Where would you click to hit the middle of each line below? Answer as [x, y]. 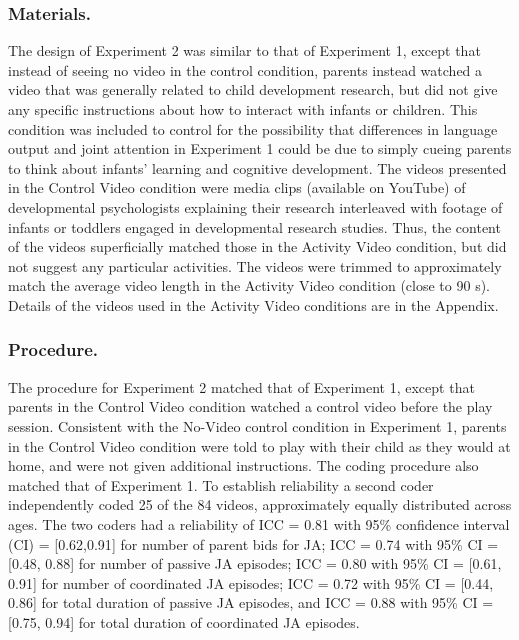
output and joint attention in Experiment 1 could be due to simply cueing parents [260, 148]
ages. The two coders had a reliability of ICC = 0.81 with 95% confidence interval [259, 523]
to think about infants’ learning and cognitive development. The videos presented [257, 167]
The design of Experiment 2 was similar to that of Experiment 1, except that [244, 50]
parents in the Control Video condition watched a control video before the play [250, 406]
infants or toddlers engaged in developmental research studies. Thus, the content [254, 226]
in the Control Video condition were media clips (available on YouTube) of [237, 187]
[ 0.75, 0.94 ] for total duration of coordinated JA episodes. [184, 621]
